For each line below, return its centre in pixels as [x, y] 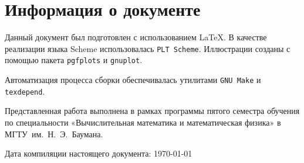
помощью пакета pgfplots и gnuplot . [74, 60]
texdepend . [25, 91]
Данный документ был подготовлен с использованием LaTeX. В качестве [136, 37]
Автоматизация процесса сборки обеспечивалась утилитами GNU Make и [133, 80]
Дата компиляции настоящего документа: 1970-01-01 [99, 153]
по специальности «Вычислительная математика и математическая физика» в [143, 122]
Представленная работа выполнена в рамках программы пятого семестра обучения [152, 111]
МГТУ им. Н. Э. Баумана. [54, 133]
